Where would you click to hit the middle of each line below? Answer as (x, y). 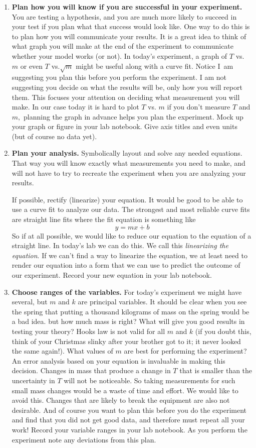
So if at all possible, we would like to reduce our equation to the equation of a (132, 235)
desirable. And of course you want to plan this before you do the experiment (129, 410)
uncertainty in (33, 380)
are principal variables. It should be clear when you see (162, 302)
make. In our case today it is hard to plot (75, 107)
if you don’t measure (199, 107)
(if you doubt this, (223, 331)
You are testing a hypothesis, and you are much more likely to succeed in (124, 16)
